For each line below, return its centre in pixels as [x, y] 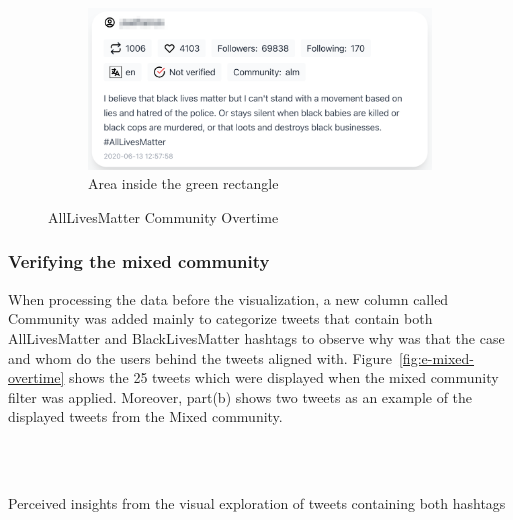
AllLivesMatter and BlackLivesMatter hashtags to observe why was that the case [256, 337]
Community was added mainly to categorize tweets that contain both [220, 318]
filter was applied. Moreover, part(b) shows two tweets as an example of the [240, 396]
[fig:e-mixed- [436, 357]
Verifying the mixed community [139, 261]
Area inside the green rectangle [183, 183]
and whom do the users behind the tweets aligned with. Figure [200, 357]
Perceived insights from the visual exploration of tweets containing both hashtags [257, 503]
